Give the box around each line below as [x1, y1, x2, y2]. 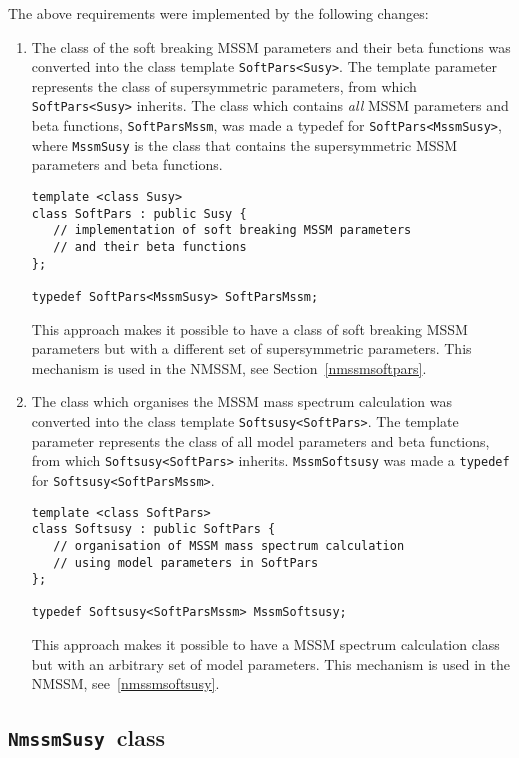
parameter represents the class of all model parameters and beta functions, [31, 430, 490, 451]
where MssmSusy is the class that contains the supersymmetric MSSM [31, 134, 458, 155]
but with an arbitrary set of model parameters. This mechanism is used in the [31, 653, 510, 674]
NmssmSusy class [8, 722, 165, 753]
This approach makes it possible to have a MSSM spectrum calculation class [31, 634, 500, 655]
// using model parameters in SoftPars [53, 555, 319, 570]
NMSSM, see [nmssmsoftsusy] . [31, 673, 220, 694]
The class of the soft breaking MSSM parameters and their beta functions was [31, 36, 511, 57]
